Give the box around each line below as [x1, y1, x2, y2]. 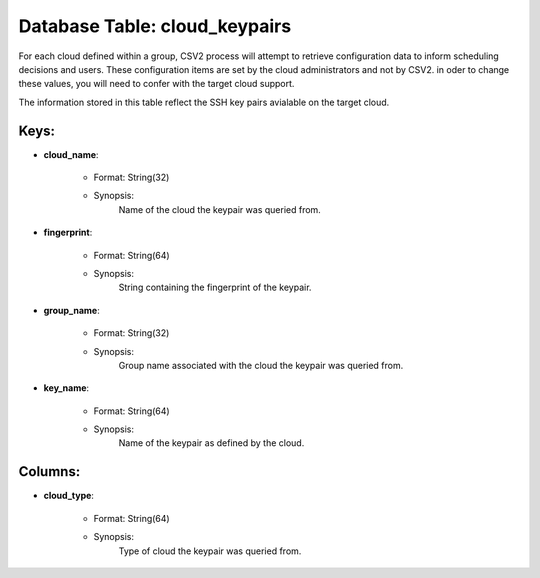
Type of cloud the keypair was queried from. [118, 545, 302, 557]
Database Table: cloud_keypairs [18, 15, 292, 37]
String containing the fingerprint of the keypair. [118, 281, 312, 294]
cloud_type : [43, 490, 95, 502]
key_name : [43, 382, 90, 394]
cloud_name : [43, 148, 99, 160]
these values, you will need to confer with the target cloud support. [18, 78, 295, 90]
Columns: [18, 463, 81, 480]
